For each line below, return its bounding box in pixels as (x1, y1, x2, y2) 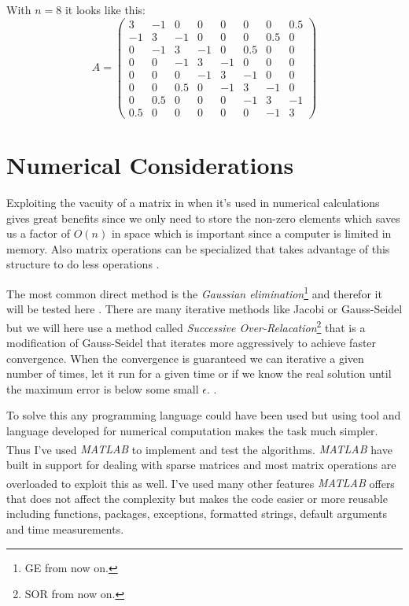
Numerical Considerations (6, 149, 294, 181)
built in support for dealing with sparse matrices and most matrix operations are (6, 456, 396, 472)
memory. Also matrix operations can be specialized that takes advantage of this (6, 240, 390, 257)
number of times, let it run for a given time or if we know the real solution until (6, 365, 392, 382)
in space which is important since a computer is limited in (111, 225, 392, 242)
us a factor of (6, 225, 71, 242)
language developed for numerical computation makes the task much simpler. (6, 423, 378, 439)
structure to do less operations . (6, 256, 160, 272)
